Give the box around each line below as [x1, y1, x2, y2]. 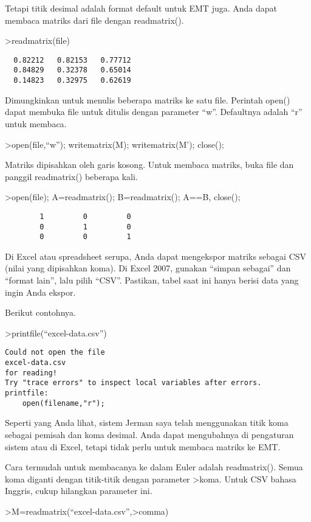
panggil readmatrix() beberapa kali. [5, 170, 138, 183]
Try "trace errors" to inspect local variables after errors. [5, 378, 262, 388]
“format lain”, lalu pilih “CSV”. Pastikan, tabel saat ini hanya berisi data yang [5, 274, 299, 287]
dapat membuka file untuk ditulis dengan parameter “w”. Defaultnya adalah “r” [5, 105, 302, 118]
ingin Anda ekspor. [5, 285, 76, 298]
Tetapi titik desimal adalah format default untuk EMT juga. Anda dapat [5, 2, 277, 14]
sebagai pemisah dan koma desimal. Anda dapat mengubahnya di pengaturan [5, 428, 294, 440]
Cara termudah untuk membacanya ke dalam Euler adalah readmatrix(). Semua [5, 461, 303, 473]
